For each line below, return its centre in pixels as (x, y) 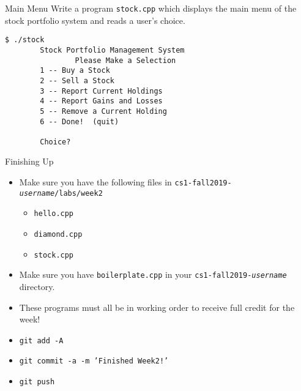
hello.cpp (54, 214)
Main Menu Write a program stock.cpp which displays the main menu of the (151, 8)
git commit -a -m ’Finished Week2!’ (94, 361)
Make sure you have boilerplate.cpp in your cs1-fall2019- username (153, 274)
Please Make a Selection (125, 60)
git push (37, 382)
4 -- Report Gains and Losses (101, 101)
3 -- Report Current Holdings (101, 91)
